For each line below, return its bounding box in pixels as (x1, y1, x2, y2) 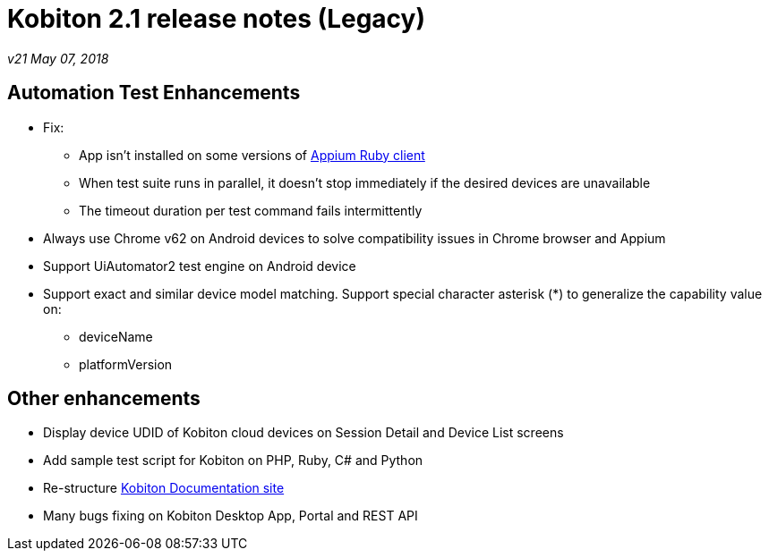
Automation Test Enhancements (7, 81, 301, 105)
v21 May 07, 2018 (7, 50, 109, 66)
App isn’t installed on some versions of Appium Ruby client (79, 147, 425, 163)
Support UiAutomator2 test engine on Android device (43, 258, 356, 274)
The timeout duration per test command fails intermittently (79, 202, 423, 218)
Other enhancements (7, 387, 201, 410)
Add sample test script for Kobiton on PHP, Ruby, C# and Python (43, 452, 423, 469)
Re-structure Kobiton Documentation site (43, 480, 285, 496)
